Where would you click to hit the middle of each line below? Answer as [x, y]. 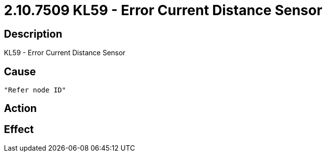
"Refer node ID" [35, 90]
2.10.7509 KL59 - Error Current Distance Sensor [163, 10]
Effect [19, 129]
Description [33, 34]
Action [20, 109]
